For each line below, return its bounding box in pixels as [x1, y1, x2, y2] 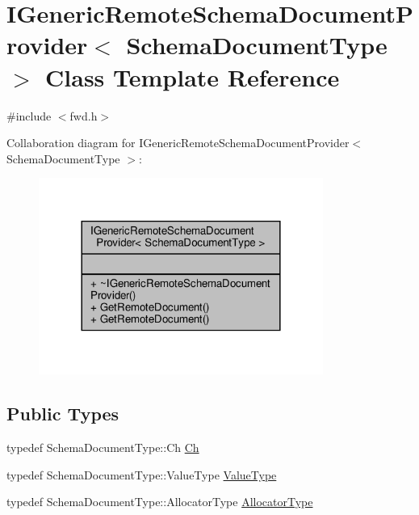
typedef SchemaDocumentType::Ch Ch [6, 439, 199, 456]
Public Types [6, 401, 119, 426]
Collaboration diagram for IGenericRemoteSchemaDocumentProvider [6, 134, 350, 151]
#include [6, 107, 52, 124]
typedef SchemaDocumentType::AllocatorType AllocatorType [6, 493, 313, 510]
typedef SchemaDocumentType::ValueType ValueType [6, 466, 277, 483]
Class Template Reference [45, 60, 340, 93]
